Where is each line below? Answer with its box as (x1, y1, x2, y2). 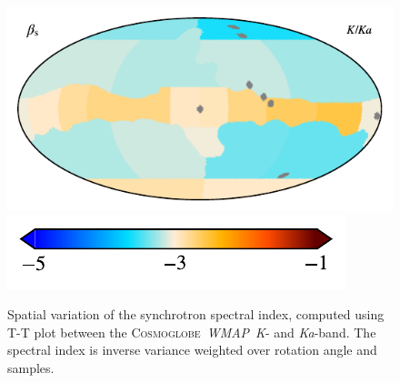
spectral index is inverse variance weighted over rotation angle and (7, 340, 377, 359)
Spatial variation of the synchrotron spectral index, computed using (7, 305, 385, 324)
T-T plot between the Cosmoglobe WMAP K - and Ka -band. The (7, 322, 376, 341)
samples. (7, 358, 55, 378)
